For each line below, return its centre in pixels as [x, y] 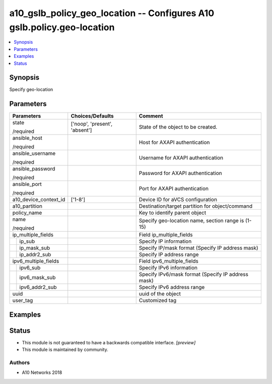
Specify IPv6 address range [172, 287]
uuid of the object [160, 294]
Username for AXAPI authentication [181, 158]
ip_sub [27, 241]
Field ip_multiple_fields [166, 235]
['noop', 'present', [92, 124]
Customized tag [157, 301]
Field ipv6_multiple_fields [168, 261]
